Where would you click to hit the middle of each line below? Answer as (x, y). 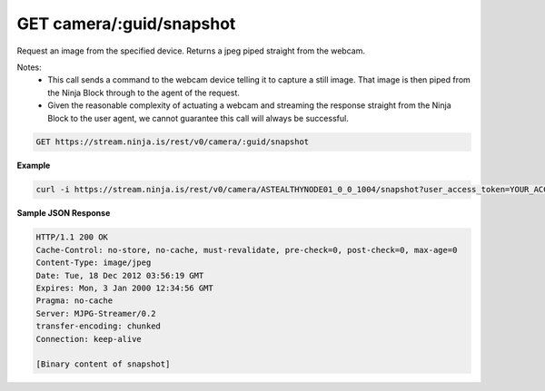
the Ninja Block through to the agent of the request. (144, 93)
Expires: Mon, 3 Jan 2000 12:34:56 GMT (124, 288)
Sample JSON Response (64, 213)
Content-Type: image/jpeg (94, 263)
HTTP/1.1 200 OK (72, 237)
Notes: (29, 67)
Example (34, 166)
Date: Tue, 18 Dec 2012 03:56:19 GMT (120, 275)
